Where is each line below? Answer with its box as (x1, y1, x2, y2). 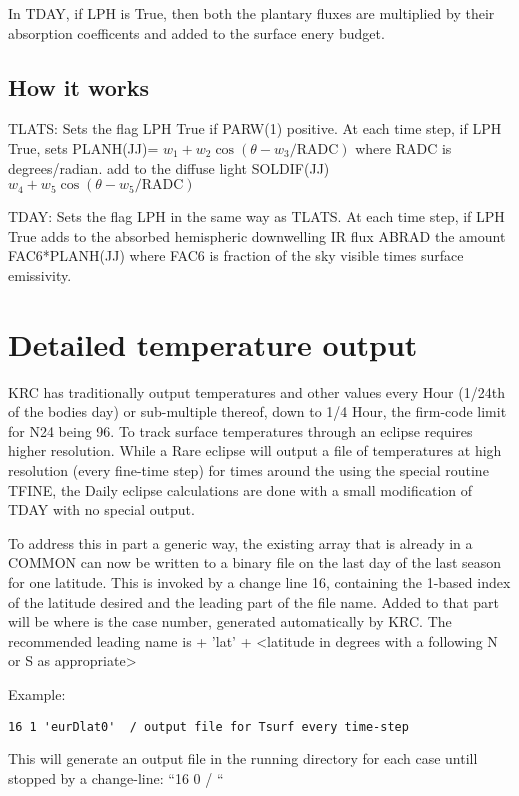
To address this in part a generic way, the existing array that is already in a (8, 532, 473, 553)
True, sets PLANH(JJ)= (8, 137, 159, 158)
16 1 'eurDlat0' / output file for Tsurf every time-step (8, 719, 409, 734)
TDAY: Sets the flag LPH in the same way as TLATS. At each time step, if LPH (8, 206, 505, 227)
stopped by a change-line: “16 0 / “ (8, 767, 224, 788)
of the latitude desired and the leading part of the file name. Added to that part (8, 591, 500, 612)
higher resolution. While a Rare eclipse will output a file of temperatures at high (8, 440, 502, 461)
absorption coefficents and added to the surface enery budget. (8, 22, 385, 43)
